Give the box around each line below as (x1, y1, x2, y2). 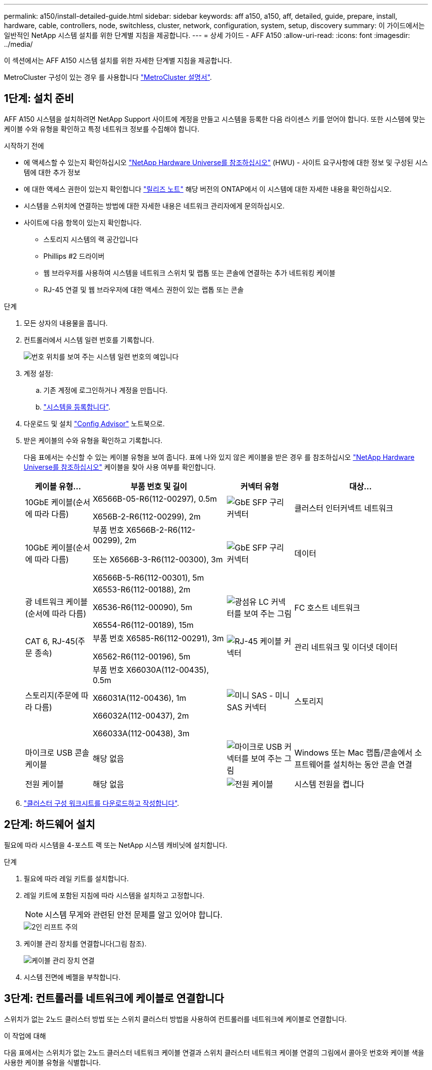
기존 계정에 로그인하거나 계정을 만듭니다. (43, 385, 168, 394)
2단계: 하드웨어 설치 (4, 818, 95, 831)
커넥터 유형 (240, 481, 279, 491)
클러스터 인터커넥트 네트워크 (294, 503, 394, 513)
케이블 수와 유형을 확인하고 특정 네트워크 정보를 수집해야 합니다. (4, 124, 200, 133)
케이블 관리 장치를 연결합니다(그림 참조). (24, 939, 146, 948)
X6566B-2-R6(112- (126, 524, 196, 535)
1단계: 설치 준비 (4, 92, 74, 105)
